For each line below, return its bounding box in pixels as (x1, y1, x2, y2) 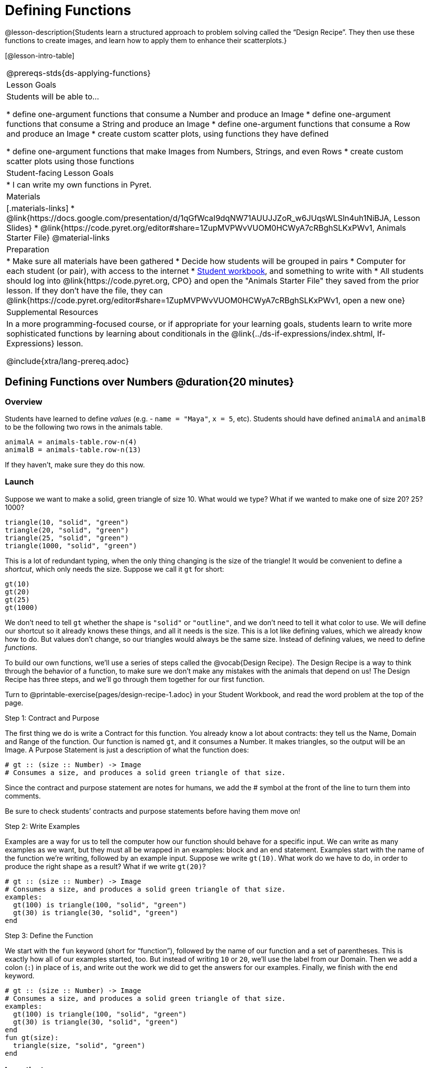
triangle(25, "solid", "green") (5, 534, 129, 542)
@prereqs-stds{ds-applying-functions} (6, 68, 151, 78)
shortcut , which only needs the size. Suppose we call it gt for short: (5, 564, 224, 573)
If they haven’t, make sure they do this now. (5, 460, 145, 469)
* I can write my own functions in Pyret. (6, 179, 152, 190)
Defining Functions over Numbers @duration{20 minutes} (5, 376, 294, 388)
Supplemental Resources (6, 307, 98, 317)
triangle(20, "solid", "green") (5, 526, 129, 534)
